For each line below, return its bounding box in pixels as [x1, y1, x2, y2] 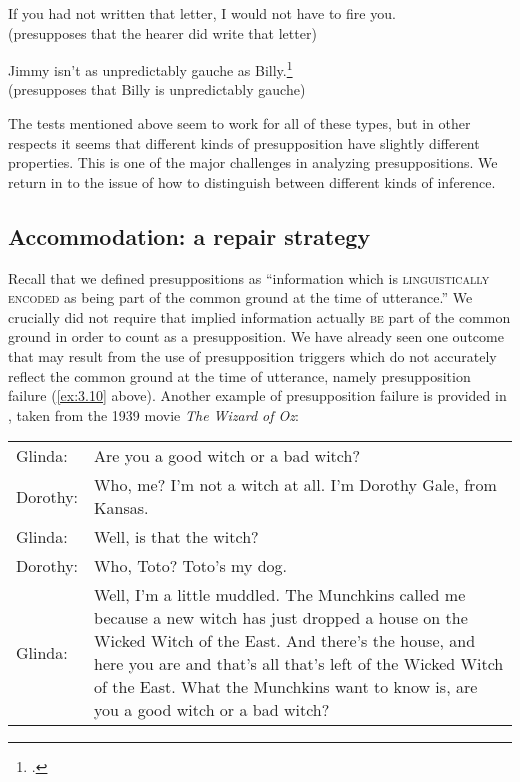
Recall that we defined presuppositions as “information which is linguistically [8, 267, 490, 288]
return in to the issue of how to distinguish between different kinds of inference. [8, 171, 496, 192]
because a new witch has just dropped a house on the [94, 606, 468, 630]
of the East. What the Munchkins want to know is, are [94, 675, 478, 699]
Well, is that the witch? [94, 525, 259, 549]
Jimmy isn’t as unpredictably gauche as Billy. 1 [8, 57, 293, 80]
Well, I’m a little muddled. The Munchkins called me [94, 583, 466, 607]
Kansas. [94, 496, 149, 520]
